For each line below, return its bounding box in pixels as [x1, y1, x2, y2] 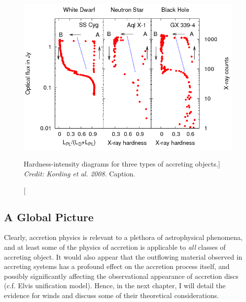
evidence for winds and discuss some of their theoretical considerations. [4, 290, 219, 300]
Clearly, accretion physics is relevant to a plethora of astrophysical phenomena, [4, 232, 243, 242]
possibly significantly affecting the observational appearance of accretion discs [4, 270, 239, 281]
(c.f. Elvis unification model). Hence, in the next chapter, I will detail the [4, 280, 226, 291]
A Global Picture [4, 209, 94, 224]
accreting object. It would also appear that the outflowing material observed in [4, 251, 243, 262]
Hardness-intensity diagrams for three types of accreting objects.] [24, 159, 220, 169]
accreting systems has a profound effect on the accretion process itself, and [4, 261, 230, 271]
